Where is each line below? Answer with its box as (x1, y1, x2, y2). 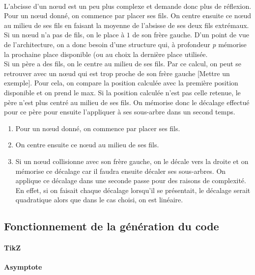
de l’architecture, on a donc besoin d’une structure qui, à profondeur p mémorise (4, 39, 247, 49)
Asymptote (4, 262, 42, 272)
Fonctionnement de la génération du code (4, 219, 219, 234)
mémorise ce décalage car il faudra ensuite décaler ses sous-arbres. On (15, 165, 226, 176)
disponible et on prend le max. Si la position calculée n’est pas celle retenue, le (4, 87, 241, 97)
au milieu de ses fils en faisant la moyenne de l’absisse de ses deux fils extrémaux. (4, 20, 249, 30)
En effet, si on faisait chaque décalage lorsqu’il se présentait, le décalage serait (15, 185, 251, 195)
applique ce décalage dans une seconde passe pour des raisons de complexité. (15, 175, 246, 186)
